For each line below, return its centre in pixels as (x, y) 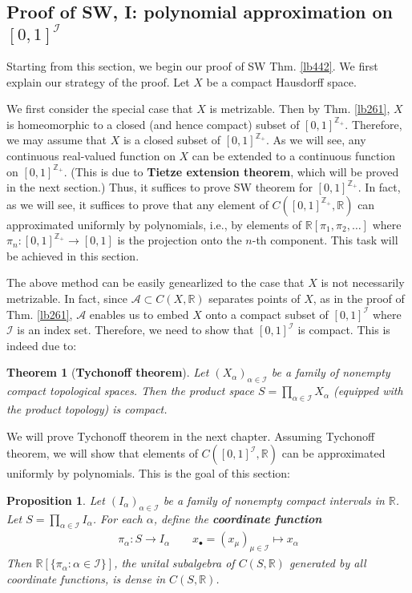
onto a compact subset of (267, 314)
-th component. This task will (325, 240)
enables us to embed (139, 314)
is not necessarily (363, 282)
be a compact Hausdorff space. (281, 81)
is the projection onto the (180, 240)
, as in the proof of (359, 299)
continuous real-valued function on (91, 155)
